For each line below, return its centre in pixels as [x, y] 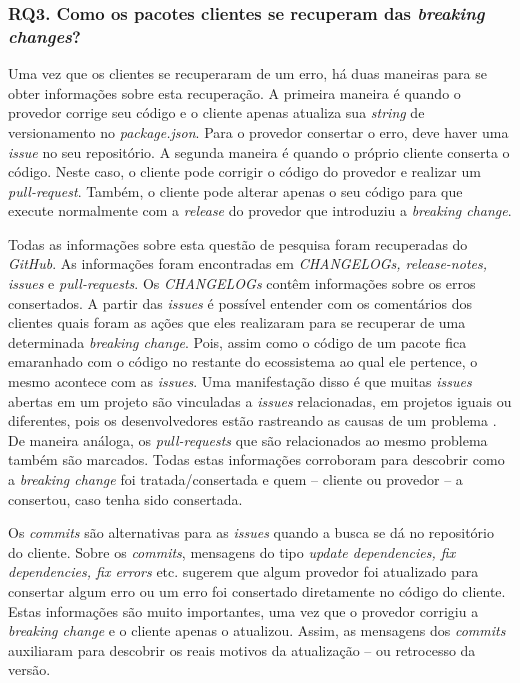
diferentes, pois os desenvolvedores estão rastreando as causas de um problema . [252, 420]
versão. [29, 669]
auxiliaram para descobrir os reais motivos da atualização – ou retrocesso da [242, 649]
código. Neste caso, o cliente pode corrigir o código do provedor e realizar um [244, 171]
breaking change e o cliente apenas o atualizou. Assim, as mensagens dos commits [257, 630]
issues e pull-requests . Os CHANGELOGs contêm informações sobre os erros [242, 283]
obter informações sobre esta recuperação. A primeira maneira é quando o [234, 92]
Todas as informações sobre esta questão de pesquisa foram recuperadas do [238, 243]
